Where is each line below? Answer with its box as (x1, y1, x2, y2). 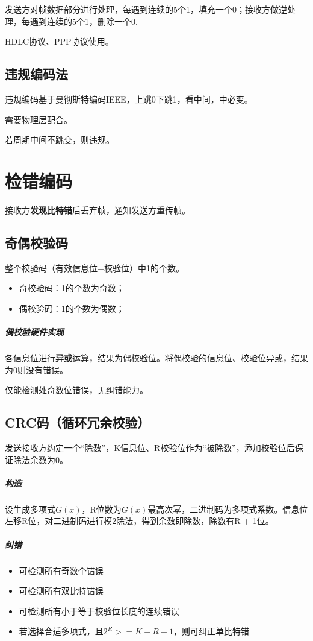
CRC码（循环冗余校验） (5, 413, 150, 432)
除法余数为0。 (13, 453, 68, 466)
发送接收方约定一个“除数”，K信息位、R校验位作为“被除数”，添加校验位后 (5, 441, 295, 454)
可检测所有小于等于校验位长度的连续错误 (19, 604, 179, 617)
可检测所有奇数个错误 (19, 564, 104, 576)
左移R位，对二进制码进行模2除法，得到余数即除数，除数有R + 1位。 (5, 514, 274, 527)
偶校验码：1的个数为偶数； (19, 302, 125, 314)
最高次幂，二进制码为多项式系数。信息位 (147, 502, 308, 515)
